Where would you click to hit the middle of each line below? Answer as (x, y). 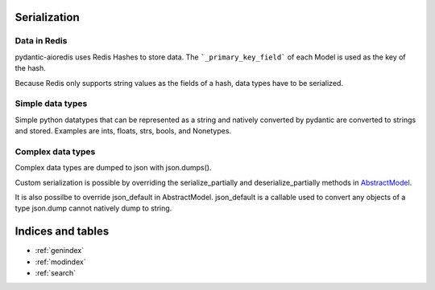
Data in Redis (41, 41)
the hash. (30, 68)
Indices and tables (62, 232)
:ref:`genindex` (60, 251)
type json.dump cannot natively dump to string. (93, 208)
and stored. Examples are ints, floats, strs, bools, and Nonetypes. (123, 131)
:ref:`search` (56, 273)
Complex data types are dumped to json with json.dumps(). (113, 168)
